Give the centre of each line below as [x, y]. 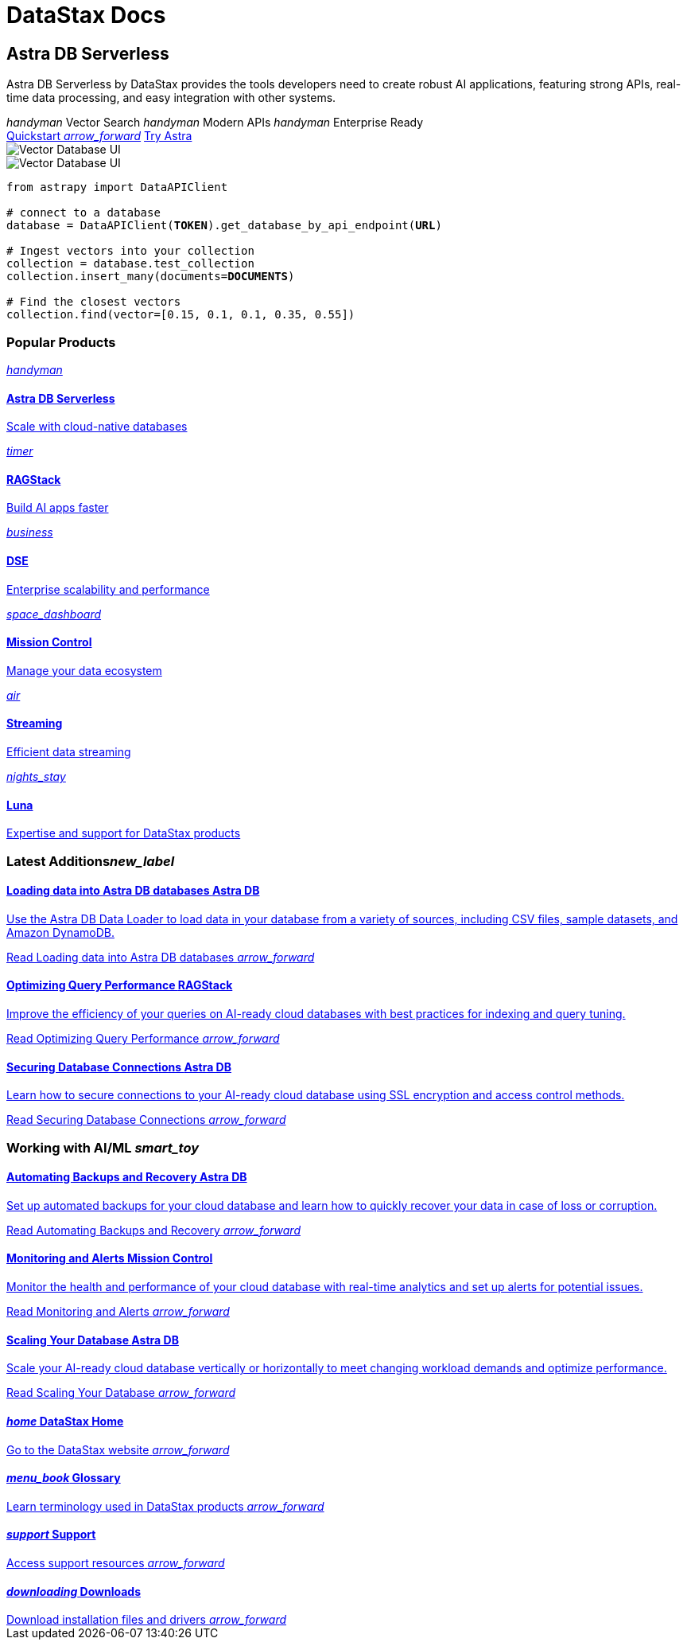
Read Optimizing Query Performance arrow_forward [143, 1039]
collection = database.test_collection [130, 264]
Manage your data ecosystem [84, 670]
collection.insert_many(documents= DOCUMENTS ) [151, 277]
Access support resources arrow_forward [116, 1562]
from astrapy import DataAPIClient [117, 187]
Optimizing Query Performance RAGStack [120, 985]
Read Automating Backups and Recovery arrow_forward [153, 1230]
